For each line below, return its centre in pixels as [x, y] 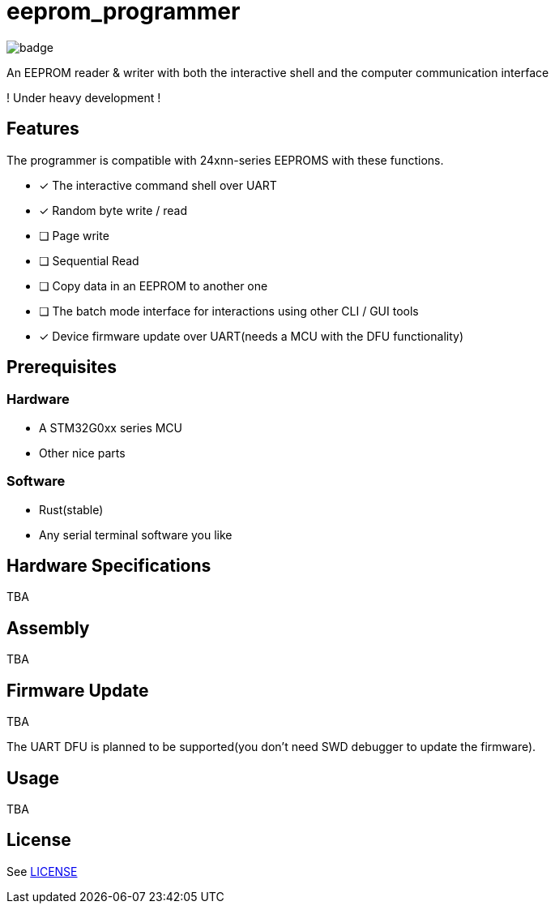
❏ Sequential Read [89, 260]
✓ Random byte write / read [113, 210]
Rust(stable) [71, 509]
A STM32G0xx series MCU [111, 427]
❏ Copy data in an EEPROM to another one [154, 285]
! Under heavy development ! [84, 97]
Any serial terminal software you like [136, 534]
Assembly [48, 628]
